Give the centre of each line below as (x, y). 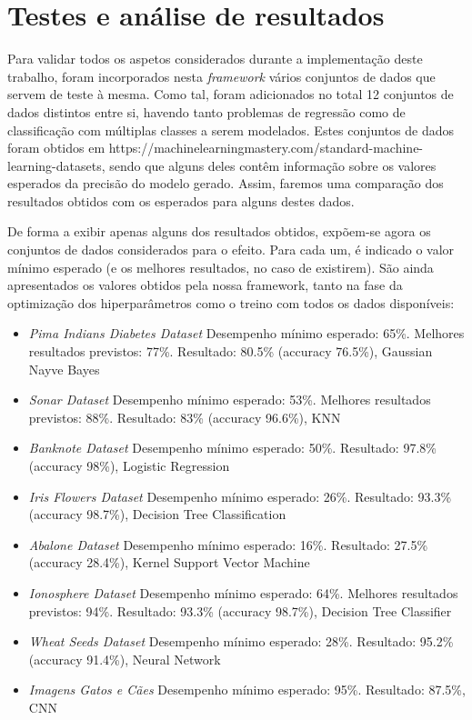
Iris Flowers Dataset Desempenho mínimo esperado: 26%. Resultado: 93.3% (240, 496)
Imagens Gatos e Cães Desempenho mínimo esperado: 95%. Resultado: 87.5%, (247, 690)
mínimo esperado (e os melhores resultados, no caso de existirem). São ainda (221, 267)
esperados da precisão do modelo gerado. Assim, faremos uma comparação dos (226, 183)
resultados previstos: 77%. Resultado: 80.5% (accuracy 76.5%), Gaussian (231, 351)
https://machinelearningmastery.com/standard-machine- (266, 148)
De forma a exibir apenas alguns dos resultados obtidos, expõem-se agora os (219, 231)
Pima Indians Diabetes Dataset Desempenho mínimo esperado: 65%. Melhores (246, 333)
